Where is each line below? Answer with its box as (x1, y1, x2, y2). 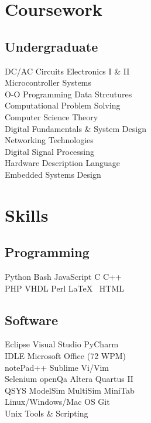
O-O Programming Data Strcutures (5, 87, 132, 100)
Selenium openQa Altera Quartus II (5, 373, 133, 385)
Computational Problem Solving (5, 99, 121, 111)
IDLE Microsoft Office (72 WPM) (5, 350, 126, 362)
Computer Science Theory (5, 110, 98, 123)
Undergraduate (5, 37, 98, 55)
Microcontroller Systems (5, 76, 92, 89)
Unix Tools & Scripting (5, 407, 88, 419)
